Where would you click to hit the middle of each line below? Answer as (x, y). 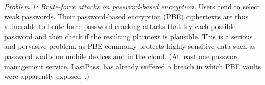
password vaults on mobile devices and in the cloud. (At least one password (122, 56)
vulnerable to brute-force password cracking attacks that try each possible (120, 26)
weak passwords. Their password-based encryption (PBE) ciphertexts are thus (126, 16)
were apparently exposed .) (47, 76)
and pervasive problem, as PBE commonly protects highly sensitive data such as (130, 46)
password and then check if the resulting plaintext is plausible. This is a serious (128, 36)
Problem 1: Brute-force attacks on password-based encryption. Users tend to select (132, 6)
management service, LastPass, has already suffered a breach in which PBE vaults (132, 66)
